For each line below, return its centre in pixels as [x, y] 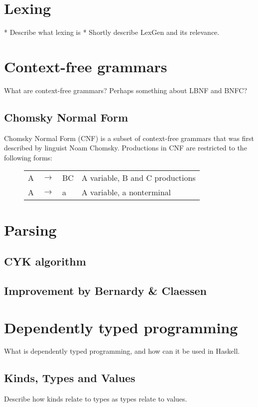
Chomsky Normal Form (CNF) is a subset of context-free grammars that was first [129, 138]
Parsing [30, 229]
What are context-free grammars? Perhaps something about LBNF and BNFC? [126, 90]
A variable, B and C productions [138, 178]
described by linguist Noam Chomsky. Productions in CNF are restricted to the [126, 148]
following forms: [28, 157]
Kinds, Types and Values [70, 378]
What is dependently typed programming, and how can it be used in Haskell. [122, 351]
